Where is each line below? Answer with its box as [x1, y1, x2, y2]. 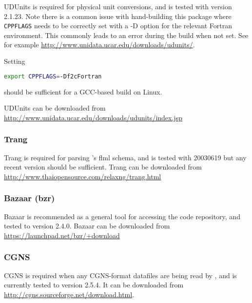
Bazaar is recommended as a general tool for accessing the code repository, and [4, 211, 240, 221]
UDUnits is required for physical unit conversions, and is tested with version [4, 1, 232, 11]
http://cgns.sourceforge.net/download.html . [4, 289, 135, 299]
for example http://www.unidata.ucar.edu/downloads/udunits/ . [4, 39, 195, 50]
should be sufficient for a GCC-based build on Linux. [4, 86, 162, 96]
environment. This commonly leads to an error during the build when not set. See [4, 30, 249, 40]
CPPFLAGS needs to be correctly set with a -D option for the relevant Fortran [4, 20, 232, 31]
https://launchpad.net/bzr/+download [4, 230, 120, 240]
